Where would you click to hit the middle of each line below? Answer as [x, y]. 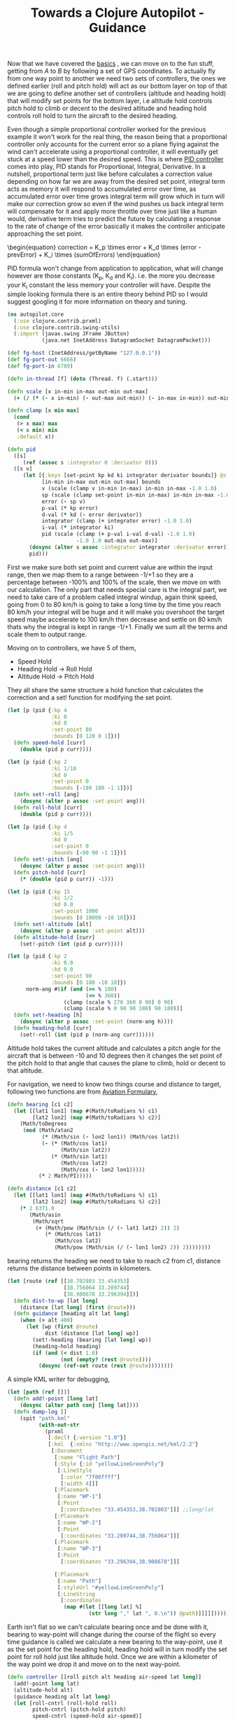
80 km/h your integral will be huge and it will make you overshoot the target [116, 612]
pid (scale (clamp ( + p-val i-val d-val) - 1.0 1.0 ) [119, 535]
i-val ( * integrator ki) [78, 528]
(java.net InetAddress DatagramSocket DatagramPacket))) [126, 341]
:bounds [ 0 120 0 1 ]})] [86, 737]
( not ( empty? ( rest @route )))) [106, 1359]
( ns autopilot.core [36, 314]
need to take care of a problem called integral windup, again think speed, [113, 597]
